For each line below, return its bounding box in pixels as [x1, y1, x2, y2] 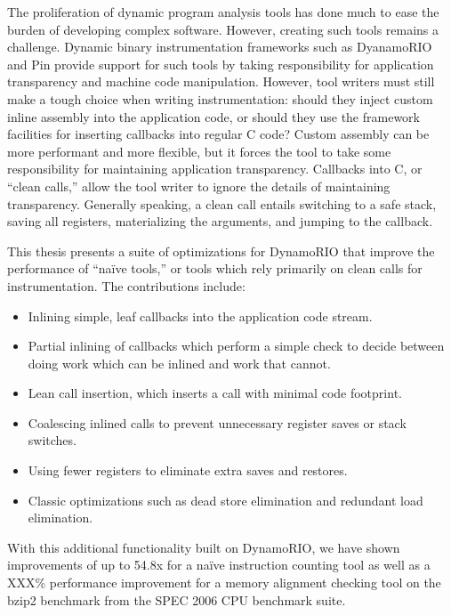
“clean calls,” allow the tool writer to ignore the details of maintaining [7, 176, 391, 195]
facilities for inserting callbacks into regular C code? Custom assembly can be [7, 125, 430, 143]
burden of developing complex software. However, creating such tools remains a [7, 20, 439, 38]
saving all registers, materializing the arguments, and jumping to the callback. [7, 212, 433, 231]
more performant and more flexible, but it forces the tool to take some [7, 142, 391, 160]
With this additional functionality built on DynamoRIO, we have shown [7, 538, 400, 556]
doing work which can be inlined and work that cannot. [28, 353, 331, 372]
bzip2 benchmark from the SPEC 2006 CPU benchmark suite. [7, 590, 346, 609]
